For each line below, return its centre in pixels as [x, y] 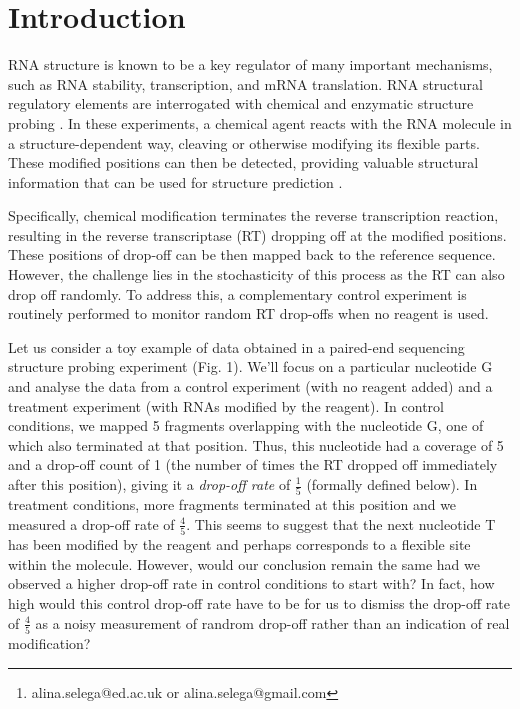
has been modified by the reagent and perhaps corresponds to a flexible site [239, 544]
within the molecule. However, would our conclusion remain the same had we [244, 563]
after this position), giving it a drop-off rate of [149, 484]
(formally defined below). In [392, 484]
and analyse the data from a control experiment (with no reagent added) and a [250, 386]
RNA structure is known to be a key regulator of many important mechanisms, [250, 64]
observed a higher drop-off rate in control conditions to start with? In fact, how [251, 583]
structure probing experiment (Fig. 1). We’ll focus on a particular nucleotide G [250, 366]
